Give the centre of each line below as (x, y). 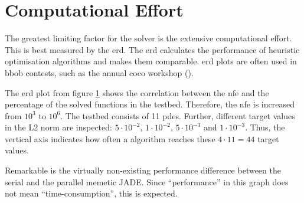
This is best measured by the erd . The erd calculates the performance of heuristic (152, 49)
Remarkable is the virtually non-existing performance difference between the (143, 170)
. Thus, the (265, 127)
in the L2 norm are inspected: (58, 127)
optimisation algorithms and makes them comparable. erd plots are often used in (151, 61)
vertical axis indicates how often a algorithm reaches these (110, 138)
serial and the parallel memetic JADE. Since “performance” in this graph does (147, 181)
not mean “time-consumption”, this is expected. (91, 193)
